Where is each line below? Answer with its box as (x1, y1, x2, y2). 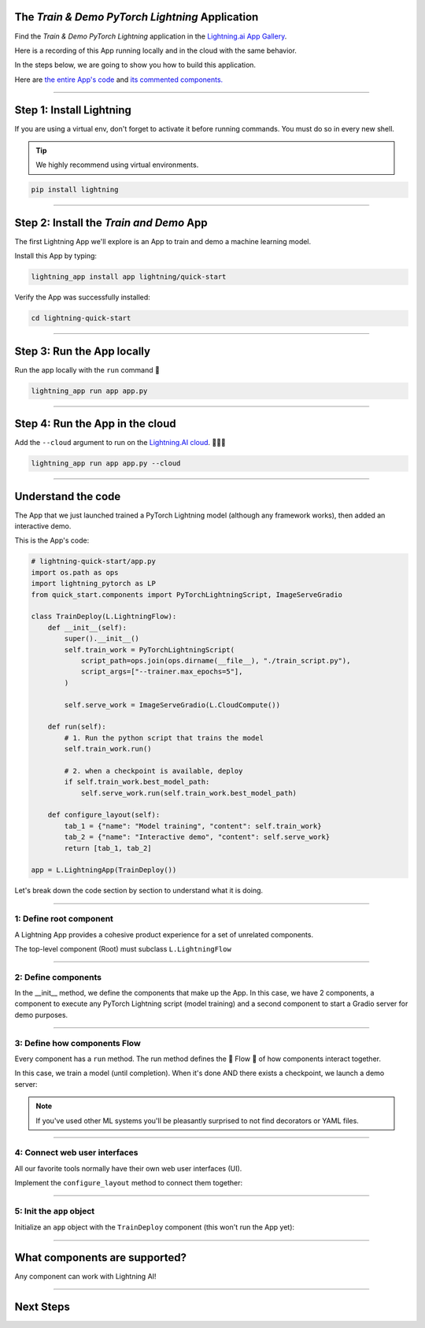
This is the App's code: (14, 536, 90, 545)
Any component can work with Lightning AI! (14, 1272, 157, 1282)
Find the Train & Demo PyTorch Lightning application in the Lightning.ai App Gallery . (14, 32, 287, 41)
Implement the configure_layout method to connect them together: (14, 1178, 243, 1188)
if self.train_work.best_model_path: (64, 777, 210, 787)
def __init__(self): (47, 623, 128, 632)
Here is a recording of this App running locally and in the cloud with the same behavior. (14, 46, 297, 55)
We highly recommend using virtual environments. (35, 160, 199, 169)
